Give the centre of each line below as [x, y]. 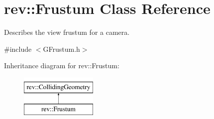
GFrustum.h [61, 49]
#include [18, 49]
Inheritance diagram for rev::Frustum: [62, 65]
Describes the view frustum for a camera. [67, 32]
